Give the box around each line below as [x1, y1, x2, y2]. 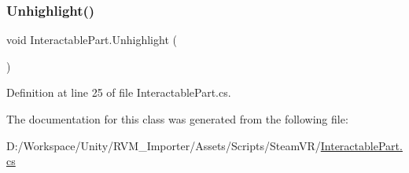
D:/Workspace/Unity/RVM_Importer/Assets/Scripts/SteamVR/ [6, 137, 321, 153]
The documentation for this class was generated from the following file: [6, 111, 348, 127]
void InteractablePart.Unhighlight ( [6, 31, 177, 48]
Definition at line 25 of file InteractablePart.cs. [6, 84, 231, 101]
